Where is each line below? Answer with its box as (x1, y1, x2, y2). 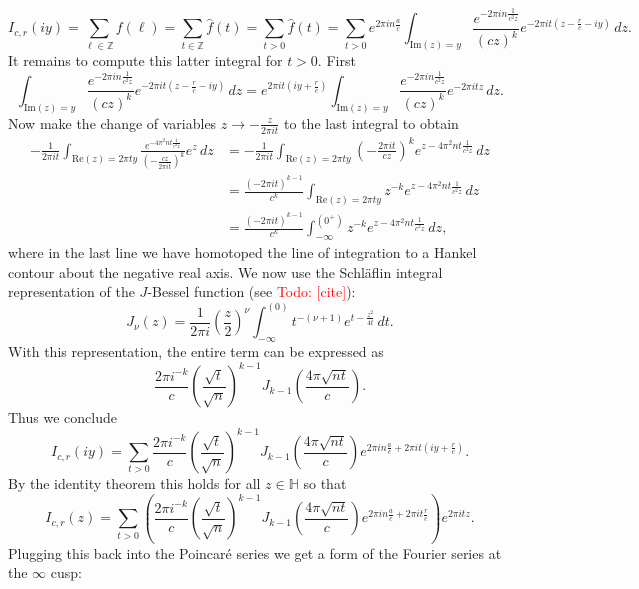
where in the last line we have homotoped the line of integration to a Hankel (8, 241, 477, 262)
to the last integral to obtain (284, 112, 459, 133)
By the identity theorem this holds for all (8, 473, 261, 494)
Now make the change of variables (8, 112, 217, 133)
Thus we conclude (8, 407, 117, 428)
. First (317, 50, 356, 71)
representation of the (8, 281, 135, 302)
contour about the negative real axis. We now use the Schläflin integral (8, 261, 443, 282)
